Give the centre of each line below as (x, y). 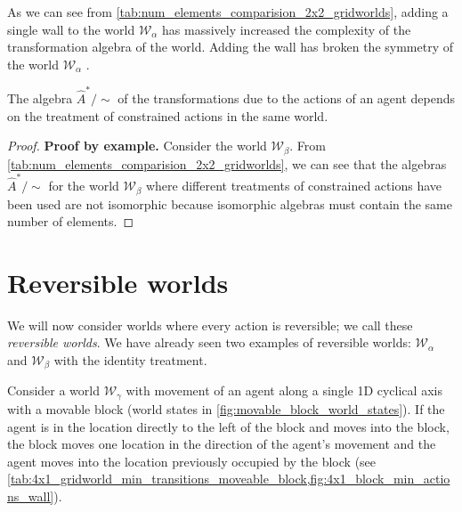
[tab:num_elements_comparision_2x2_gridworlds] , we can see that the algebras (227, 163)
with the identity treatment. (130, 360)
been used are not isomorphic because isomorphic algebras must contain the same (230, 203)
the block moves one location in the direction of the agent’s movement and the (222, 444)
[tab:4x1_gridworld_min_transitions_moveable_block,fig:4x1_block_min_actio (229, 479)
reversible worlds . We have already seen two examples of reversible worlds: (209, 342)
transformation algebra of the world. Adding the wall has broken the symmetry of (230, 47)
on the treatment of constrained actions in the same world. (168, 115)
